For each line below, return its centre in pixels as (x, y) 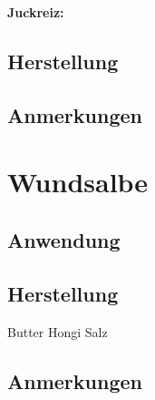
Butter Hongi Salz (58, 331)
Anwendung (64, 239)
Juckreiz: (36, 12)
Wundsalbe (78, 182)
